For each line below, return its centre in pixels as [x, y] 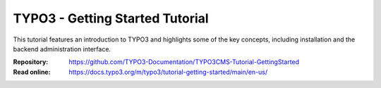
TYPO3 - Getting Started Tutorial [111, 18]
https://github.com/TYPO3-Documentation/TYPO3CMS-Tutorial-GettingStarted [184, 62]
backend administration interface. [62, 49]
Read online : [32, 72]
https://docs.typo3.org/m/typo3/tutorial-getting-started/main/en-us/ [168, 72]
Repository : [31, 62]
